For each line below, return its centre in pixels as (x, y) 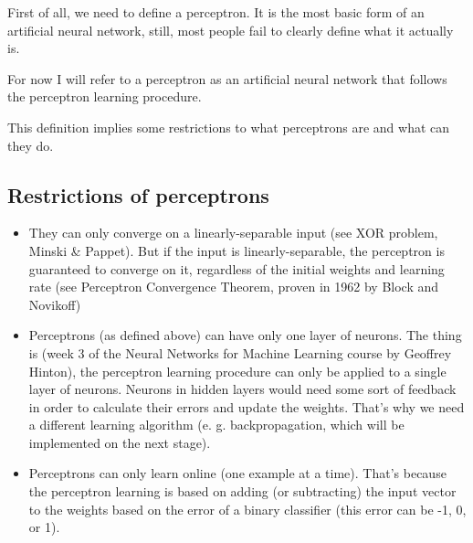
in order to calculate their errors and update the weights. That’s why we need (247, 406)
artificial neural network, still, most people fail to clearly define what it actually (231, 30)
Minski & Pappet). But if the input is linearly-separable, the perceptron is (236, 250)
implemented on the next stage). (120, 442)
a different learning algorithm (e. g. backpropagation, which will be (216, 425)
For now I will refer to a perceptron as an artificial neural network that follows (227, 78)
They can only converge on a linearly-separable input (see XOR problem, (233, 233)
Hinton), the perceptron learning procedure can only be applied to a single (237, 371)
